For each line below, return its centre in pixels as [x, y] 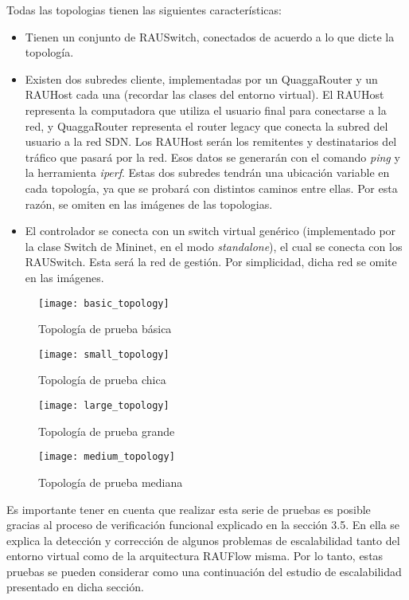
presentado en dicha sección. [75, 587]
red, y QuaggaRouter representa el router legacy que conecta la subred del [206, 125]
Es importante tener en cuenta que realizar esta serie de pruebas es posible [189, 509]
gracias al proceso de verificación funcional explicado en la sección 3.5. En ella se [203, 525]
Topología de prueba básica [105, 329]
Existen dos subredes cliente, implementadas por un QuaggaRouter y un [201, 78]
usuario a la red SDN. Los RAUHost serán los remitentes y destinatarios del [211, 141]
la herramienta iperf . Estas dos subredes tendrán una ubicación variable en [207, 173]
